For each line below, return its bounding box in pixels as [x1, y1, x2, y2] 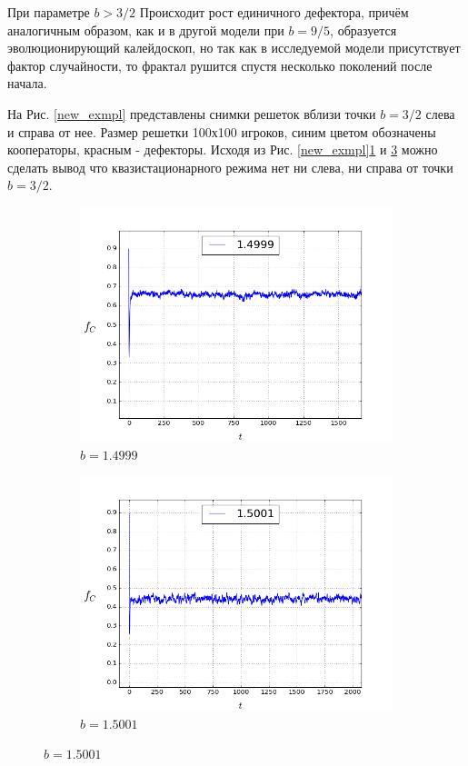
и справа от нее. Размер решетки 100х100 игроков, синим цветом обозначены [7, 122, 436, 141]
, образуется [330, 20, 397, 39]
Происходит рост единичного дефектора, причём [139, 3, 409, 21]
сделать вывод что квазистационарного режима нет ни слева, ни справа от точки [7, 157, 453, 176]
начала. [7, 74, 47, 93]
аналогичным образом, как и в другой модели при [7, 20, 284, 39]
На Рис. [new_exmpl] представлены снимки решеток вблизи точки [7, 104, 376, 123]
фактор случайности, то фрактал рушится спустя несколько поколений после [7, 55, 433, 75]
